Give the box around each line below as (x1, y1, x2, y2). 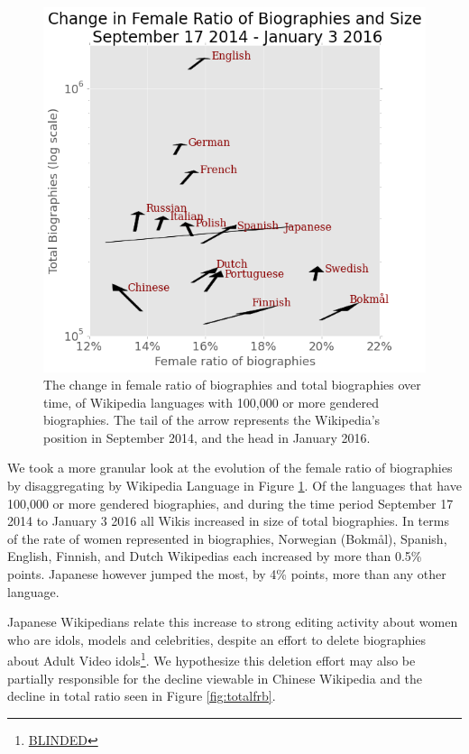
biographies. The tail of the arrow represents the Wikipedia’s (43, 410, 381, 429)
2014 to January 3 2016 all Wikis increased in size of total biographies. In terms (7, 511, 449, 530)
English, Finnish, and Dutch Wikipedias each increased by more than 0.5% (7, 547, 422, 565)
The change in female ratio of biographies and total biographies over (43, 375, 421, 394)
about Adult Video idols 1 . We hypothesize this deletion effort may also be (7, 648, 416, 670)
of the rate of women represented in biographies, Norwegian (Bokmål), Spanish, (7, 529, 447, 547)
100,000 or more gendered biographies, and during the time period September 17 (7, 493, 454, 512)
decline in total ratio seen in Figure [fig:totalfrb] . (7, 686, 276, 705)
